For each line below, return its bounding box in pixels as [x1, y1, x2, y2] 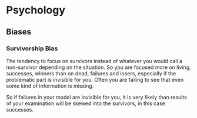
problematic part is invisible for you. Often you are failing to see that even [6, 76, 184, 83]
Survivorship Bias [6, 44, 58, 53]
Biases [6, 27, 31, 37]
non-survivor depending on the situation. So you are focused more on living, [6, 64, 191, 71]
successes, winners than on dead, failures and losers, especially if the [6, 70, 176, 77]
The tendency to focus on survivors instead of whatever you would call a [6, 57, 183, 64]
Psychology [6, 4, 66, 17]
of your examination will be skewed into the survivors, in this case [6, 100, 166, 107]
